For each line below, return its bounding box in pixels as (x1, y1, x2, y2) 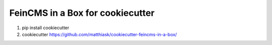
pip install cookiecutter (22, 25, 70, 31)
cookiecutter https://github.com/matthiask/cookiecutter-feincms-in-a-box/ (22, 31, 177, 37)
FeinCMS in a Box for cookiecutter (9, 7, 155, 18)
